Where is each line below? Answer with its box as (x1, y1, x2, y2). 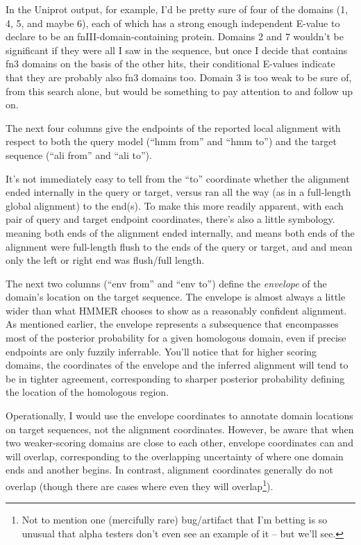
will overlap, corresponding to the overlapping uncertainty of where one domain (6, 448, 344, 463)
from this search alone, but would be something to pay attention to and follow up (6, 83, 353, 98)
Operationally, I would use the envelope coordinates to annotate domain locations (6, 408, 353, 423)
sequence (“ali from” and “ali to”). (6, 147, 152, 162)
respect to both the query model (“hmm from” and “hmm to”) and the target (6, 134, 337, 149)
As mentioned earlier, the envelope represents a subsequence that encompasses (6, 317, 339, 331)
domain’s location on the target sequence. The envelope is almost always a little (6, 290, 346, 304)
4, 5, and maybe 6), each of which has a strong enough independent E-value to (6, 15, 340, 30)
